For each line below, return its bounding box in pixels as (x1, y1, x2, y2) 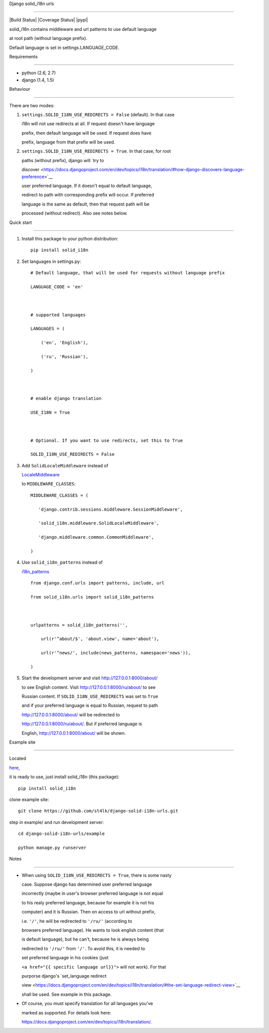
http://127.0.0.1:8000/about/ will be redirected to (21, 711, 120, 718)
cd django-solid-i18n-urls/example (18, 831, 105, 836)
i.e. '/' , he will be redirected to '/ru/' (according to (21, 918, 133, 924)
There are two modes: (9, 102, 55, 108)
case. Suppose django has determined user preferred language (21, 881, 152, 887)
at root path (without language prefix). (9, 35, 88, 41)
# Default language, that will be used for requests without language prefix (30, 270, 225, 276)
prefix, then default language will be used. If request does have (21, 130, 151, 136)
